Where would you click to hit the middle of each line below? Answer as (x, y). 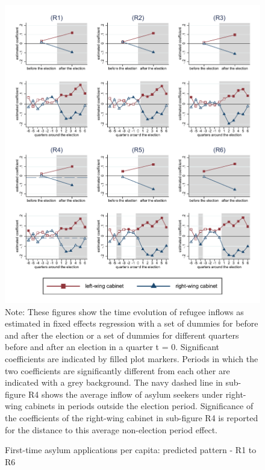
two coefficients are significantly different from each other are (117, 370)
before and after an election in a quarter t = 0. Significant (112, 347)
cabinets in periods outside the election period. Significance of (139, 406)
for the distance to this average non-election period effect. (111, 429)
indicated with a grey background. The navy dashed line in (114, 382)
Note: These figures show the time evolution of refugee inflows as (124, 311)
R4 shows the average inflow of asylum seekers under (125, 394)
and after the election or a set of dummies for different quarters (122, 335)
